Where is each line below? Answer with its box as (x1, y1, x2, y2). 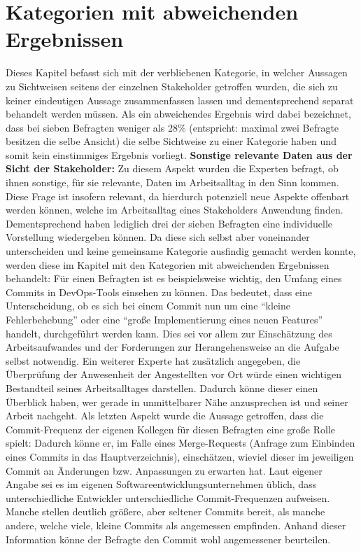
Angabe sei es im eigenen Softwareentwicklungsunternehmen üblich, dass (6, 477, 317, 491)
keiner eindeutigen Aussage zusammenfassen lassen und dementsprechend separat (6, 92, 354, 107)
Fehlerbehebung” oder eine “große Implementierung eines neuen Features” (6, 312, 323, 326)
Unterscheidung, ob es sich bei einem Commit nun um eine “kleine (6, 298, 291, 313)
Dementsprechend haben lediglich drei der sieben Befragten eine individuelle (6, 216, 332, 230)
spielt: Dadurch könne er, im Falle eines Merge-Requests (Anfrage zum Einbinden (6, 435, 355, 450)
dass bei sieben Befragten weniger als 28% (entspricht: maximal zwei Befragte (6, 120, 339, 134)
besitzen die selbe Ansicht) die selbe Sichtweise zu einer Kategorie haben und (6, 134, 337, 148)
